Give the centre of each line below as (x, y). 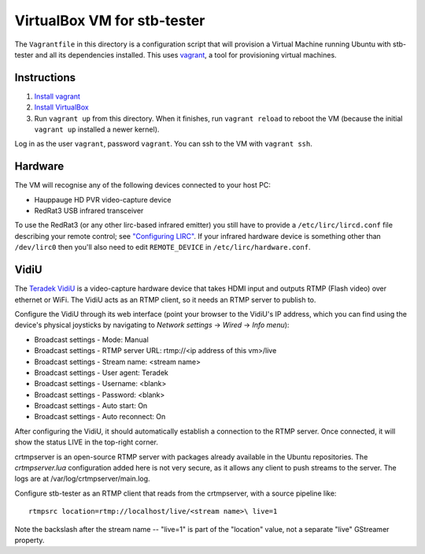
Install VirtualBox (62, 107)
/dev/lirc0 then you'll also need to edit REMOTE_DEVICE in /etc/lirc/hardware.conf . (163, 247)
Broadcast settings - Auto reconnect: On (100, 417)
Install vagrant (57, 96)
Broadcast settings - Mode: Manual (91, 340)
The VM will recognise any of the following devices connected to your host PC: (142, 185)
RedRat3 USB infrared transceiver (89, 211)
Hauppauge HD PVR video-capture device (103, 199)
